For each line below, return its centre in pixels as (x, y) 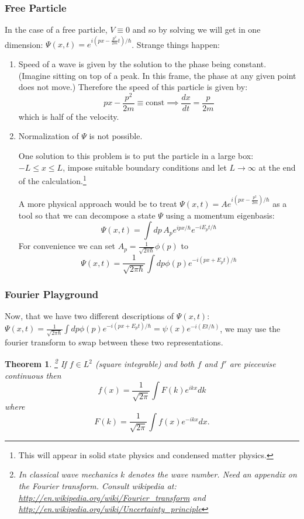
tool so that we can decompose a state (87, 215)
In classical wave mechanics (68, 474)
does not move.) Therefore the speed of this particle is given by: (133, 87)
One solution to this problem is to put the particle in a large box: (136, 156)
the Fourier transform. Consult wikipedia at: (97, 486)
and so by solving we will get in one (196, 30)
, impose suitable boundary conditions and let (145, 167)
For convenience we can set (67, 246)
